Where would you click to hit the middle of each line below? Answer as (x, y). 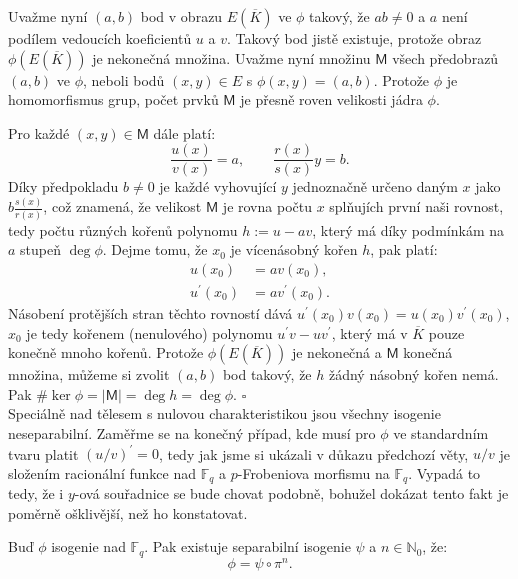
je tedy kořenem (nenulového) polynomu (149, 332)
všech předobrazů (445, 57)
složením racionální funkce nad (102, 472)
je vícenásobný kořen (294, 249)
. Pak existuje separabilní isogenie (247, 546)
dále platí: (184, 132)
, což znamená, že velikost (122, 206)
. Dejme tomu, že (155, 249)
